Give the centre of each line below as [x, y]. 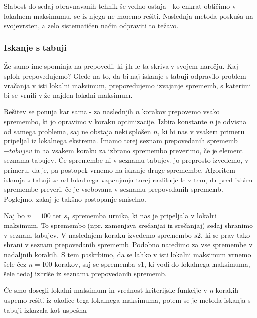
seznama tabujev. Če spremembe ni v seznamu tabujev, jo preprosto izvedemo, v [126, 160]
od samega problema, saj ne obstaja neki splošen [78, 131]
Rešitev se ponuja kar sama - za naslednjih [69, 112]
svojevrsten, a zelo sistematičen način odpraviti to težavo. [91, 25]
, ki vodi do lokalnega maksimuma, [197, 264]
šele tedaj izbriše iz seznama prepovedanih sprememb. [85, 273]
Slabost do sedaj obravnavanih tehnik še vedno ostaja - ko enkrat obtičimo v [120, 6]
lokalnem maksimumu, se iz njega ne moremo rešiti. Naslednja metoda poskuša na [128, 16]
